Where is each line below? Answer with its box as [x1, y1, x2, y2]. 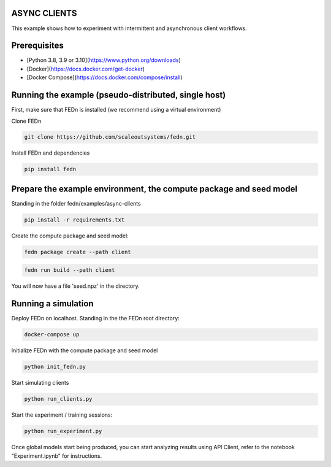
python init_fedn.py [24, 363, 86, 371]
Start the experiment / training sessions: [11, 411, 113, 419]
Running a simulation [11, 298, 94, 309]
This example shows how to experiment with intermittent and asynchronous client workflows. [11, 25, 248, 32]
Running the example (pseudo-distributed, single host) [11, 90, 226, 101]
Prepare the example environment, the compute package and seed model [11, 183, 297, 194]
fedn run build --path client [24, 267, 115, 274]
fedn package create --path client [24, 249, 131, 255]
